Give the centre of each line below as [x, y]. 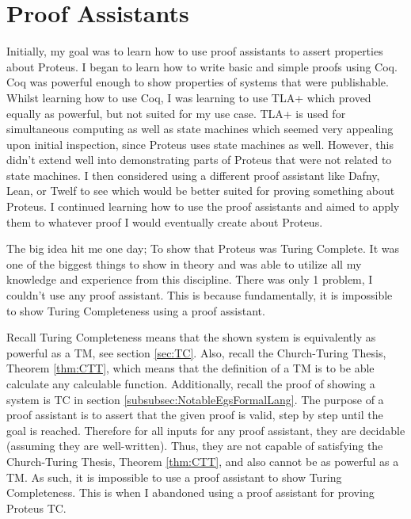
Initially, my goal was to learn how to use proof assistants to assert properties [195, 51]
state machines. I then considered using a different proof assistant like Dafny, [193, 175]
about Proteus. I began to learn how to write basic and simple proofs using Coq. [202, 66]
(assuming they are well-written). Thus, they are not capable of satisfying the [195, 446]
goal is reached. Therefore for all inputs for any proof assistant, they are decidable [206, 430]
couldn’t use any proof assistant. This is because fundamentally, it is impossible [200, 295]
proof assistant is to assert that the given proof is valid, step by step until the [195, 415]
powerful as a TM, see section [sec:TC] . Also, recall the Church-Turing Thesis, [196, 352]
